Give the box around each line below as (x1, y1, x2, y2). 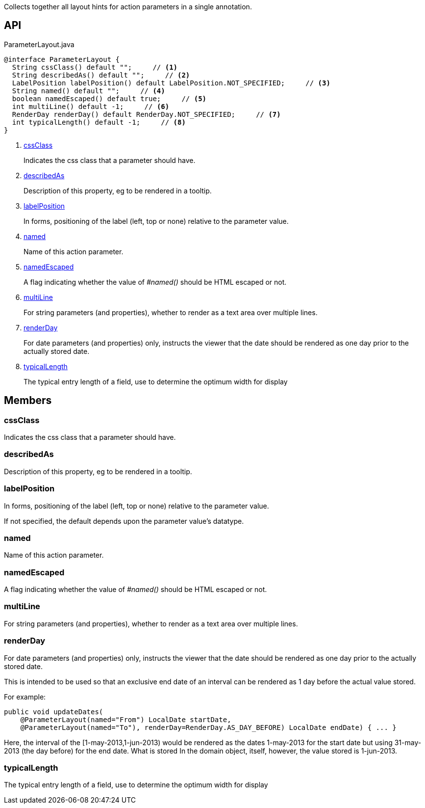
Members (4, 394, 52, 407)
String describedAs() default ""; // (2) (12, 71, 190, 79)
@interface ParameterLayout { (4, 55, 120, 63)
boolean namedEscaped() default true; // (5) (12, 94, 207, 103)
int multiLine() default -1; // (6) (12, 102, 170, 110)
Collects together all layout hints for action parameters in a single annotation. (4, 2, 252, 11)
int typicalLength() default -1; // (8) (12, 118, 186, 126)
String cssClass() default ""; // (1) (12, 63, 178, 71)
